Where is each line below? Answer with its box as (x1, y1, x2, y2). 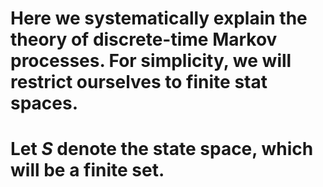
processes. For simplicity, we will (10, 50, 292, 72)
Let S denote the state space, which (10, 138, 314, 161)
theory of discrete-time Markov (10, 28, 278, 51)
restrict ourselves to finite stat (10, 71, 268, 94)
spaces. (10, 92, 79, 115)
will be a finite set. (10, 159, 165, 182)
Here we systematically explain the (10, 7, 308, 30)
